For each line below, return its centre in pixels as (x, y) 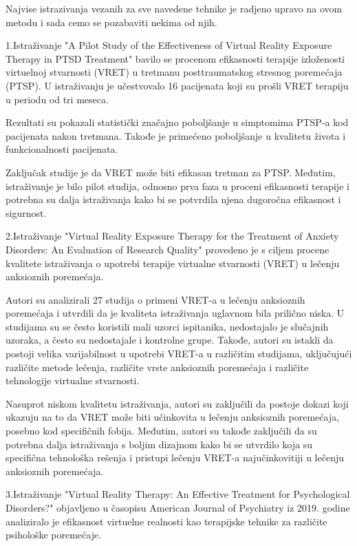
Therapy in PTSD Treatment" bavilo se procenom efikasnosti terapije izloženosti (175, 58)
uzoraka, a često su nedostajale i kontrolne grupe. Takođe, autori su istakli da (170, 340)
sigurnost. (26, 212)
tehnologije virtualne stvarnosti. (73, 380)
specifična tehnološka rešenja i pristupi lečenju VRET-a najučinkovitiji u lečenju (175, 458)
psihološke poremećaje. (54, 535)
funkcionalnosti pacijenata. (62, 149)
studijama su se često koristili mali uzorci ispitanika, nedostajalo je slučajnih (167, 326)
